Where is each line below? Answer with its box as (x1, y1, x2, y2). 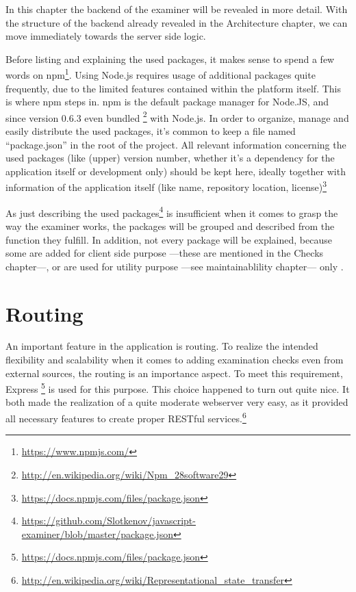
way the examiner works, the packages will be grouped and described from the (5, 218, 335, 233)
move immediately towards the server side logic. (5, 29, 206, 43)
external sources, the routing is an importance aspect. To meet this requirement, (5, 365, 343, 380)
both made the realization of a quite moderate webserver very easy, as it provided (5, 395, 348, 409)
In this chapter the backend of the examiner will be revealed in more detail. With (5, 2, 348, 16)
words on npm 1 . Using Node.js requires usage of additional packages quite (5, 66, 316, 82)
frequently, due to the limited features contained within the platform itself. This (5, 81, 341, 95)
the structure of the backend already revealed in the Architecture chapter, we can (5, 15, 348, 29)
